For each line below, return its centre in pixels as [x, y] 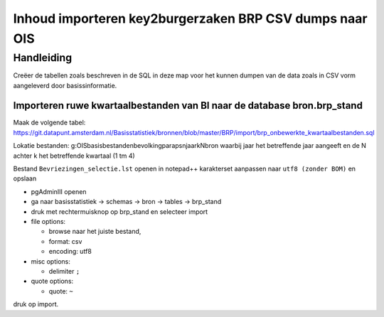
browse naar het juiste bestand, [95, 232]
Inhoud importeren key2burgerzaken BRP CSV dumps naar [190, 18]
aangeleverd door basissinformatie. [65, 85]
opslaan [25, 178]
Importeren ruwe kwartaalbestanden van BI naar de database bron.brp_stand [188, 106]
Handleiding [43, 58]
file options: [48, 221]
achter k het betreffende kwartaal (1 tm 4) [74, 156]
